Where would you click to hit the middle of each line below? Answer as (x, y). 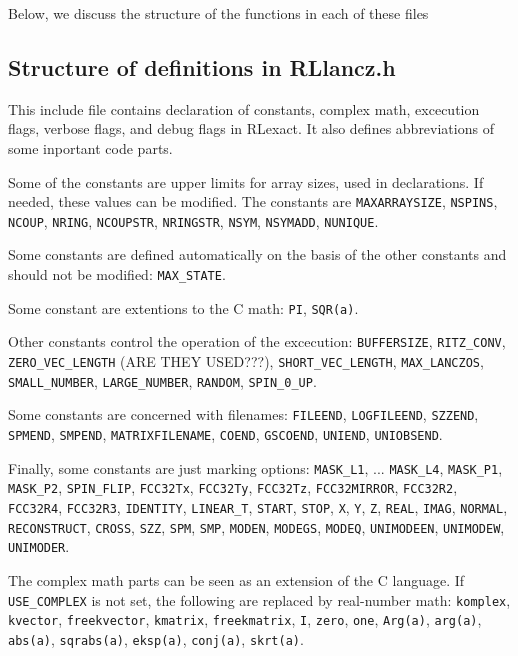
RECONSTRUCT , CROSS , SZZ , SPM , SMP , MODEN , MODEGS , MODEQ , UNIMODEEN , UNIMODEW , (256, 526)
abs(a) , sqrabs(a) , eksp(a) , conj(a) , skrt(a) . (156, 638)
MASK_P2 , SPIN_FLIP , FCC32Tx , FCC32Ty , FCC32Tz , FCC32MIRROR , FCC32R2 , (233, 487)
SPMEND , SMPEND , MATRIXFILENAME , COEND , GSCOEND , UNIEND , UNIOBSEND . (225, 434)
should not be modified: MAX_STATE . (117, 274)
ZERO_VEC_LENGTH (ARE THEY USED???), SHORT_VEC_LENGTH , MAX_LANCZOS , (246, 361)
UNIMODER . (39, 546)
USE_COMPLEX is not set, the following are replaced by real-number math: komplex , (259, 599)
